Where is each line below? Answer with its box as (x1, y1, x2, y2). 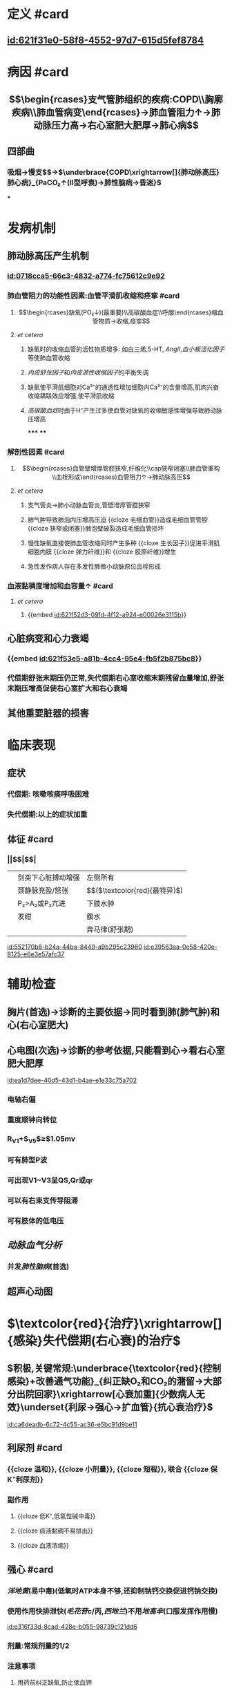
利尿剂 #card (7, 1442, 63, 1454)
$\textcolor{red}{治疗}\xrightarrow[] (7, 1316, 222, 1331)
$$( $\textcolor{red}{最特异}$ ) (86, 885, 184, 895)
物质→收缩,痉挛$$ (98, 316, 151, 325)
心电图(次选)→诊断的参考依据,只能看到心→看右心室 (7, 1044, 225, 1056)
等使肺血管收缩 (27, 353, 70, 361)
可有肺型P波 (7, 1155, 48, 1165)
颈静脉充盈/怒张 (17, 885, 69, 895)
